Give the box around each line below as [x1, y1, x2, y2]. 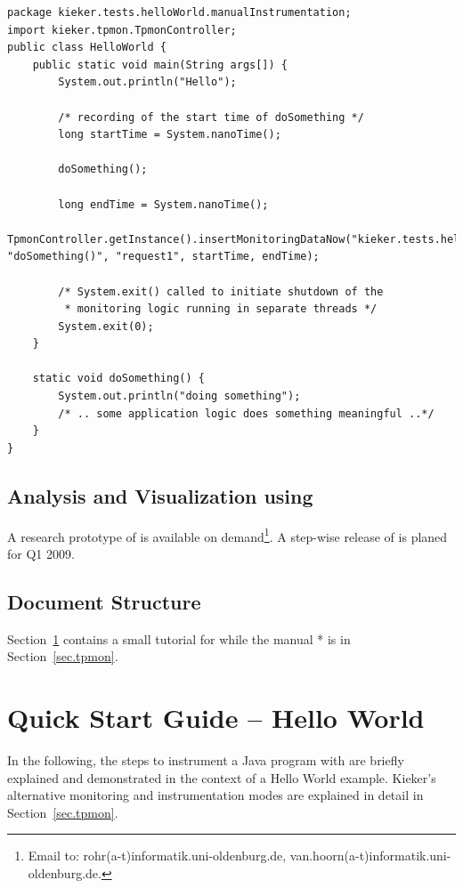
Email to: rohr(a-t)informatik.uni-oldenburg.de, [28, 846, 287, 865]
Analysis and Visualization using [7, 481, 313, 509]
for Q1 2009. [7, 544, 75, 562]
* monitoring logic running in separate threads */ [64, 303, 378, 316]
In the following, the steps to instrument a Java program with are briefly [7, 751, 404, 769]
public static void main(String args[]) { [32, 58, 288, 71]
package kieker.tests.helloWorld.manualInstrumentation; [7, 6, 352, 19]
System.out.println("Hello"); [58, 76, 237, 89]
